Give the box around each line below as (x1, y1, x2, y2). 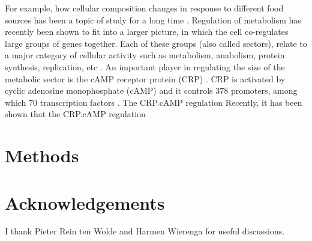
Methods (5, 143, 79, 168)
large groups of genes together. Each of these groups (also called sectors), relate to (5, 37, 307, 49)
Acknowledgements (5, 190, 165, 215)
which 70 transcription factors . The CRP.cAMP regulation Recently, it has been (5, 96, 302, 108)
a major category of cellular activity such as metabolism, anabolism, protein (5, 49, 285, 61)
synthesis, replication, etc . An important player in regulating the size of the (5, 60, 285, 73)
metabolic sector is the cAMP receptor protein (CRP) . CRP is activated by (5, 72, 286, 85)
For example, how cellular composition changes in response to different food (5, 2, 284, 14)
